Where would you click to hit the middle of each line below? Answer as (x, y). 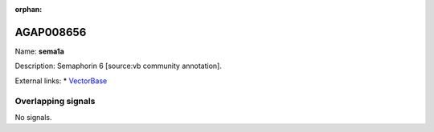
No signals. (33, 117)
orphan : (29, 9)
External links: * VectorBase (61, 81)
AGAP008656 (51, 32)
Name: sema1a (39, 51)
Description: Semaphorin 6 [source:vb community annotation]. (119, 66)
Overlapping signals (55, 102)
